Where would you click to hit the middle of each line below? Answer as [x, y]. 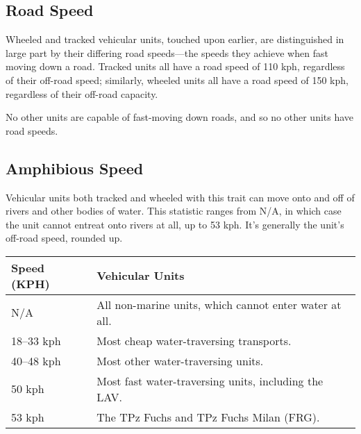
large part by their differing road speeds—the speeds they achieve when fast [167, 52]
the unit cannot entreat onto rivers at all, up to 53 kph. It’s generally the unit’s [175, 224]
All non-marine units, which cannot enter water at [219, 304]
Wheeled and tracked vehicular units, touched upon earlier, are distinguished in [175, 39]
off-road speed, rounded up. [64, 238]
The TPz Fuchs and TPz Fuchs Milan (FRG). [208, 417]
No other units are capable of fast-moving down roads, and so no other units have [180, 117]
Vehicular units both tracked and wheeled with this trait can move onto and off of [180, 197]
